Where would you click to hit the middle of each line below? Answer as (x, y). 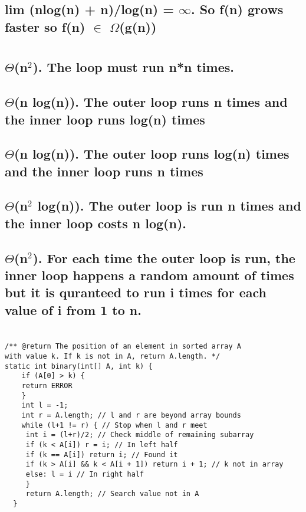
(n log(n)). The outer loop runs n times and (151, 102)
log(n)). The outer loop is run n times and (169, 206)
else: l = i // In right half (85, 474)
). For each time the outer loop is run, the (164, 257)
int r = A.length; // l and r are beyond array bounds (131, 415)
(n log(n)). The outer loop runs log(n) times (152, 154)
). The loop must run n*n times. (133, 67)
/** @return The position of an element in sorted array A (123, 347)
